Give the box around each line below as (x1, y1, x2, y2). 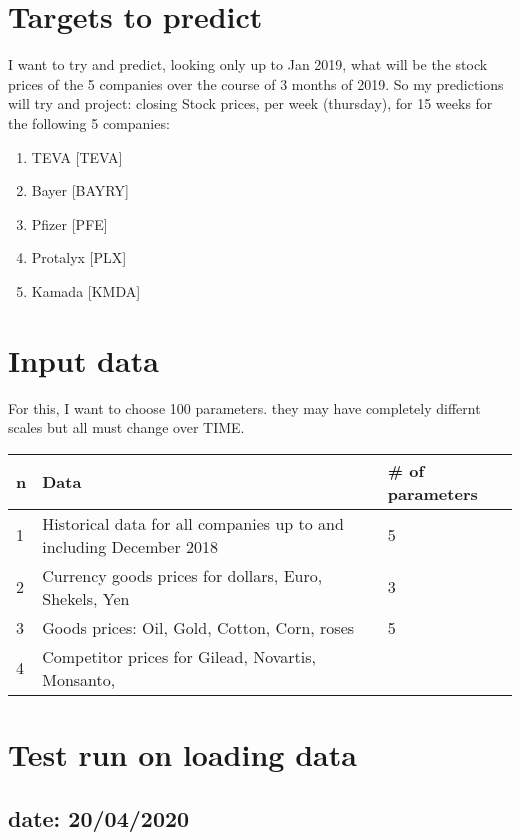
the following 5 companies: (8, 112, 170, 133)
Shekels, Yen (42, 586, 130, 610)
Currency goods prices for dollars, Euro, (42, 563, 323, 587)
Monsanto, (42, 667, 116, 691)
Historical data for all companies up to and (42, 511, 344, 535)
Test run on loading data (8, 733, 357, 774)
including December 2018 (42, 534, 219, 558)
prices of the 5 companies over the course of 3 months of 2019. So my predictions (8, 73, 504, 94)
